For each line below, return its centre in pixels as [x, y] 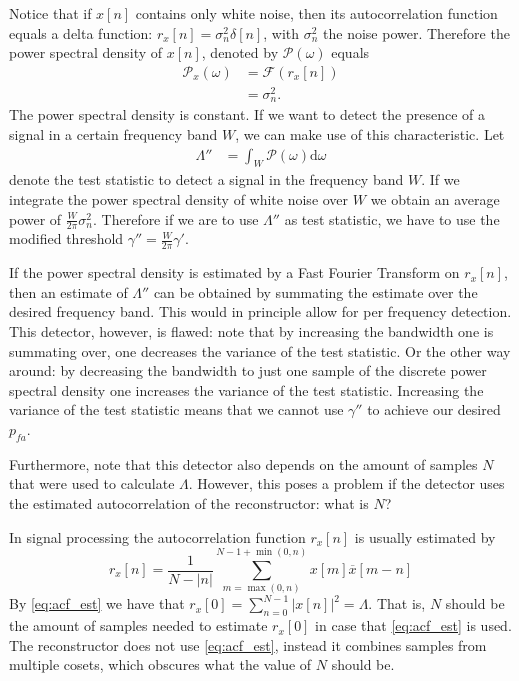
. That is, [397, 603]
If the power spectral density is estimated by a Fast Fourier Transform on [234, 272]
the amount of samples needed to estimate [138, 625]
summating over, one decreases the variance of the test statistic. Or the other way [260, 350]
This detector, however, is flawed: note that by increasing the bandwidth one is [251, 331]
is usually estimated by [425, 536]
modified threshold [66, 238]
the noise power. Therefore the [416, 32]
